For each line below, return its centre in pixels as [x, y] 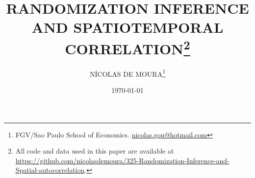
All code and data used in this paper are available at [95, 151]
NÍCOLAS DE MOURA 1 [127, 73]
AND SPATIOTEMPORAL [127, 27]
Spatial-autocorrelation [50, 170]
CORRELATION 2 [127, 47]
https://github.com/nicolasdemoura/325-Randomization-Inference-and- [122, 160]
